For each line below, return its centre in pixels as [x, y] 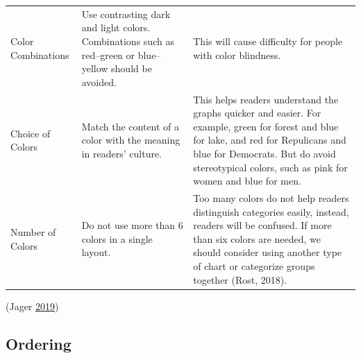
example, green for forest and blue [266, 126]
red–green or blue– [121, 54]
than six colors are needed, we [257, 238]
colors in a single [117, 238]
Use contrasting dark [126, 14]
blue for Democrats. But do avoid [265, 153]
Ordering [39, 343]
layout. [96, 252]
